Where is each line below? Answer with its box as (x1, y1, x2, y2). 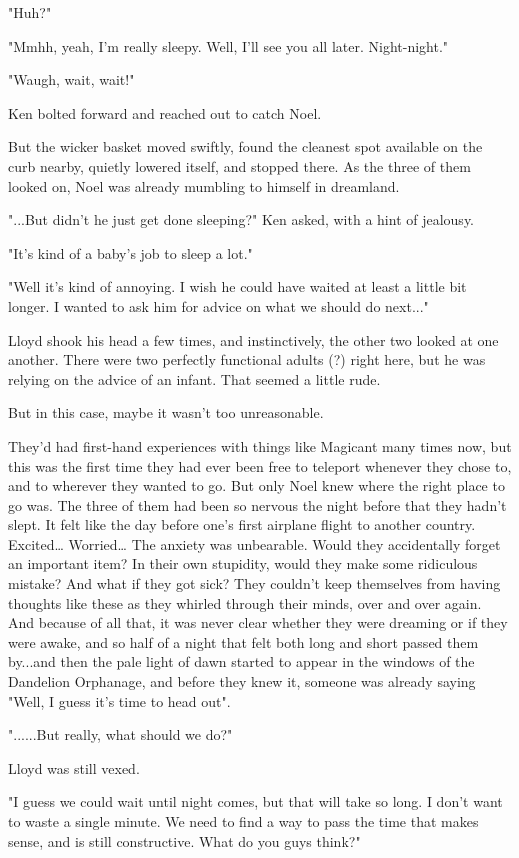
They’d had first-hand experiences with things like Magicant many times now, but (8, 435, 512, 456)
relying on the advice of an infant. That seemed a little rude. (8, 368, 381, 389)
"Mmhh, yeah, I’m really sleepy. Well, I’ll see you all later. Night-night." (8, 35, 449, 56)
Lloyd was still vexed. (8, 757, 140, 778)
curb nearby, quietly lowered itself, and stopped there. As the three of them (8, 155, 471, 176)
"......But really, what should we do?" (8, 724, 233, 745)
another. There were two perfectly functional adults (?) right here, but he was (8, 349, 486, 370)
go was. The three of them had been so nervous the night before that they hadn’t (8, 494, 507, 515)
